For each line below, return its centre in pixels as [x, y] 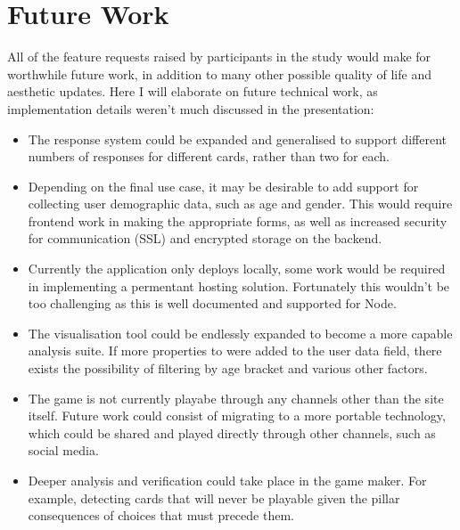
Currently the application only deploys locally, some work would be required [237, 269]
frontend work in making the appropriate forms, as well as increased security [238, 220]
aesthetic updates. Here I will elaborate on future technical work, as [193, 91]
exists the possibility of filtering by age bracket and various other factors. [228, 368]
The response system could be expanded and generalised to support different [238, 139]
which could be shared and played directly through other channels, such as [232, 432]
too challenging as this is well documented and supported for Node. [212, 303]
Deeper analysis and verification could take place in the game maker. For [227, 480]
